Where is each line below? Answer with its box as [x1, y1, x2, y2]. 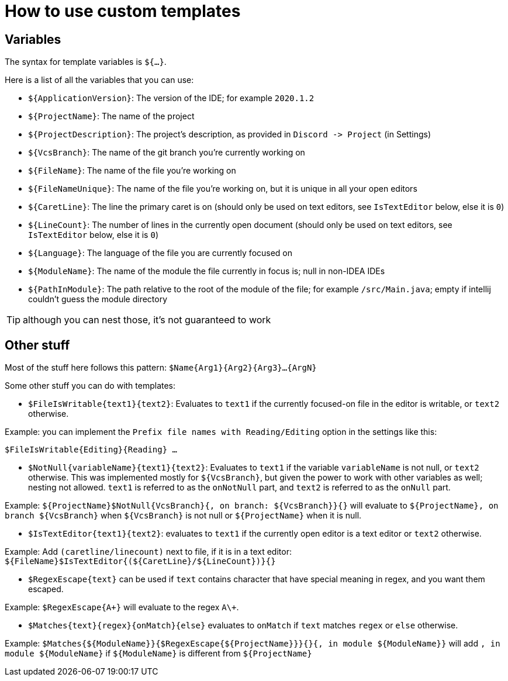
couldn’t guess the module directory [28, 294, 168, 305]
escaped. [28, 584, 64, 594]
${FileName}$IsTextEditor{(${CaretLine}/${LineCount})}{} [5, 556, 276, 566]
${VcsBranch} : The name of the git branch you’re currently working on [28, 147, 305, 158]
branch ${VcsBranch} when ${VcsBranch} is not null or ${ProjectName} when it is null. [5, 510, 362, 521]
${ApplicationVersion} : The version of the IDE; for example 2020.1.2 [28, 93, 315, 103]
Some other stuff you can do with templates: [5, 381, 176, 391]
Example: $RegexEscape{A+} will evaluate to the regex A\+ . [5, 602, 239, 613]
